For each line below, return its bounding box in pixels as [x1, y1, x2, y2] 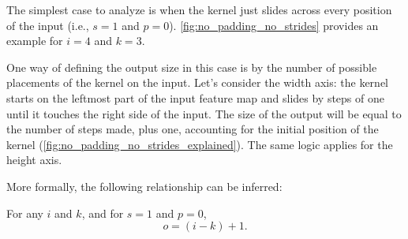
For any [6, 204, 43, 221]
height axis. [6, 151, 62, 168]
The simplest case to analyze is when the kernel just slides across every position [6, 2, 392, 17]
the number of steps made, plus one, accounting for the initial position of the [6, 121, 379, 137]
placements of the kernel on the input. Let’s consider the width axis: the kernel [6, 74, 388, 91]
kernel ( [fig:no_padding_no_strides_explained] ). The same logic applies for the [6, 136, 393, 152]
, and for [81, 204, 124, 221]
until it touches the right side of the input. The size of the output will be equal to [6, 105, 402, 121]
